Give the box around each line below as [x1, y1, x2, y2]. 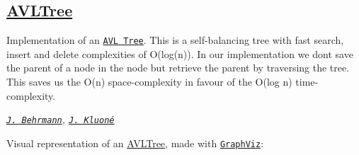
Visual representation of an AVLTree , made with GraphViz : [6, 135, 264, 150]
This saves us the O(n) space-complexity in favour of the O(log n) [6, 74, 292, 89]
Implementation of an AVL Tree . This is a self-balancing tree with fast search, [6, 33, 344, 47]
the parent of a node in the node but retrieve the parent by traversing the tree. [6, 60, 350, 75]
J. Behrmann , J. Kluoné [6, 112, 115, 127]
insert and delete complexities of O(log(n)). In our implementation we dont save [6, 46, 353, 61]
